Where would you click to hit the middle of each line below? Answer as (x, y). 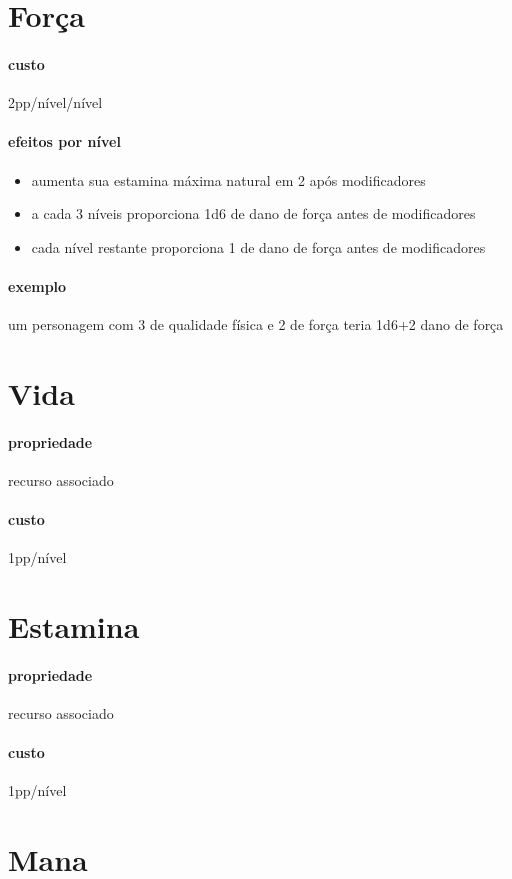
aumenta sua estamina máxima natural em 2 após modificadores (228, 179)
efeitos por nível (64, 141)
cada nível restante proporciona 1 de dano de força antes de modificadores (258, 246)
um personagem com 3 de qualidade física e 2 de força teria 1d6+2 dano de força (256, 324)
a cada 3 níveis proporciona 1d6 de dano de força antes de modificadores (253, 213)
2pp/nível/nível (55, 102)
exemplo (37, 285)
